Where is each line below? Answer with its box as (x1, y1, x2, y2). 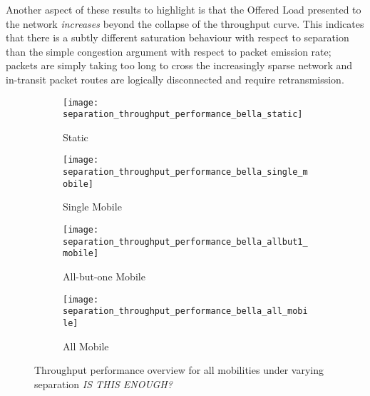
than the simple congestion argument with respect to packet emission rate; (6, 44, 332, 59)
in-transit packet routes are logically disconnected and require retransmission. (6, 71, 344, 86)
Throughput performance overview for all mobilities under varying (34, 362, 324, 377)
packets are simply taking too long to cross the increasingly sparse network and (6, 58, 353, 73)
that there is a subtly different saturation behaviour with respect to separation (6, 30, 349, 45)
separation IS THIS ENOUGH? (34, 376, 173, 391)
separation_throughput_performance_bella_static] (63, 109, 303, 120)
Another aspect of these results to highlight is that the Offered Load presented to (6, 2, 361, 16)
